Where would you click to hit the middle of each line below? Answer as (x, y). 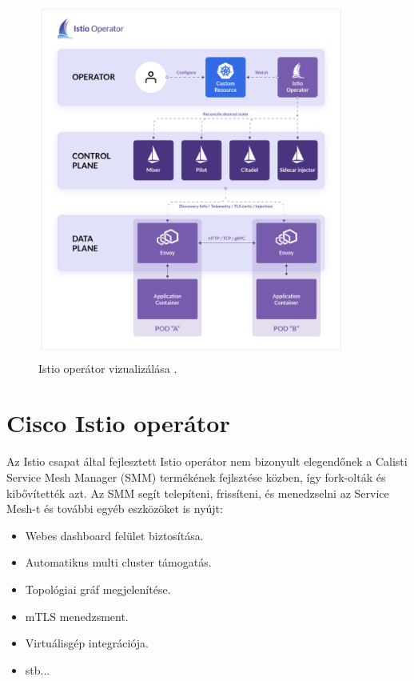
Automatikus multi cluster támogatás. (118, 562)
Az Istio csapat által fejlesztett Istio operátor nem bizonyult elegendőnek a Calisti (207, 461)
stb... (38, 669)
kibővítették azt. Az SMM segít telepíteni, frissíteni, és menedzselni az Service (198, 493)
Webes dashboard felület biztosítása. (114, 535)
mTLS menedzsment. (77, 616)
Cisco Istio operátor (118, 423)
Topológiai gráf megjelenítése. (98, 589)
